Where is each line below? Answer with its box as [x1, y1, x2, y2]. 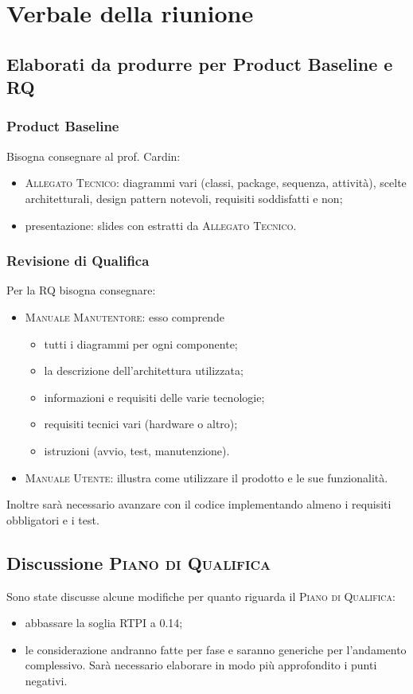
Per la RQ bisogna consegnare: [6, 282, 156, 298]
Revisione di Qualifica [6, 251, 150, 271]
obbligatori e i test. [6, 511, 99, 528]
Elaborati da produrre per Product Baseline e [6, 51, 393, 76]
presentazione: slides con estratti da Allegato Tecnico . [25, 216, 297, 233]
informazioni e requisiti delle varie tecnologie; [44, 388, 265, 405]
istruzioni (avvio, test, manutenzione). [44, 442, 230, 458]
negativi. [25, 672, 68, 688]
